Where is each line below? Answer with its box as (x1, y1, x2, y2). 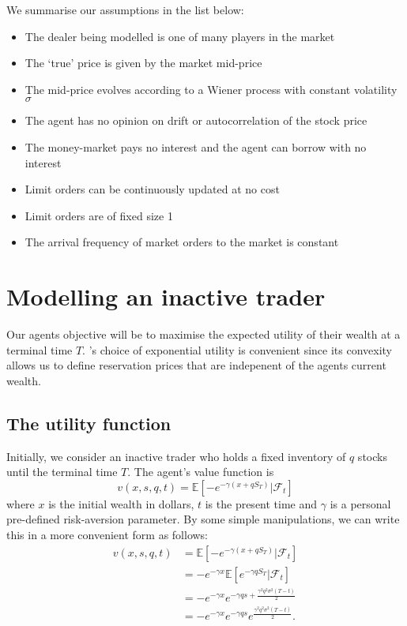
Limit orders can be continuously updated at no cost (24, 181, 280, 197)
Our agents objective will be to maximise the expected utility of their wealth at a (6, 326, 401, 343)
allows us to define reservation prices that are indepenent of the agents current (6, 357, 386, 373)
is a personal (330, 495, 391, 512)
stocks (357, 448, 387, 464)
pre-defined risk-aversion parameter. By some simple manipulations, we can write (6, 511, 400, 527)
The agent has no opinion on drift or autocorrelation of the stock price (24, 112, 367, 129)
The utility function (6, 410, 171, 435)
